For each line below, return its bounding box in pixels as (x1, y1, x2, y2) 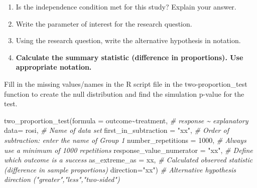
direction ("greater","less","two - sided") (4, 174, 120, 184)
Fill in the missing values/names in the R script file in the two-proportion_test (4, 78, 247, 89)
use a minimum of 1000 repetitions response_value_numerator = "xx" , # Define (4, 144, 253, 155)
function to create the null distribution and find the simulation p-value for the (4, 88, 244, 99)
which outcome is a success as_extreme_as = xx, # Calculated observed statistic (4, 154, 253, 165)
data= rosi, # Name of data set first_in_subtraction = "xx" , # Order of (4, 125, 229, 135)
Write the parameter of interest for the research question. (16, 18, 192, 29)
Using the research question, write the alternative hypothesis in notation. (16, 35, 241, 46)
